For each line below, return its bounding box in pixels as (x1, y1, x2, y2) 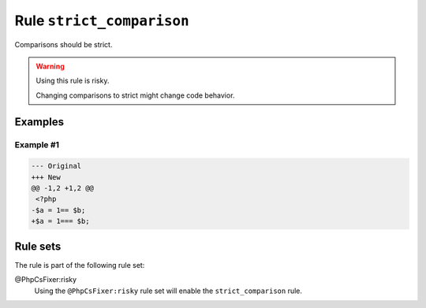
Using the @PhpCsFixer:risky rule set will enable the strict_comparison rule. (34, 286, 303, 295)
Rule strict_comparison (14, 12, 189, 29)
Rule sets (14, 239, 62, 253)
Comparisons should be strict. (14, 39, 113, 49)
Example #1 (14, 139, 59, 150)
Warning (35, 61, 65, 71)
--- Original (31, 161, 82, 171)
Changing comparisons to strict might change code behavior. (35, 91, 235, 100)
